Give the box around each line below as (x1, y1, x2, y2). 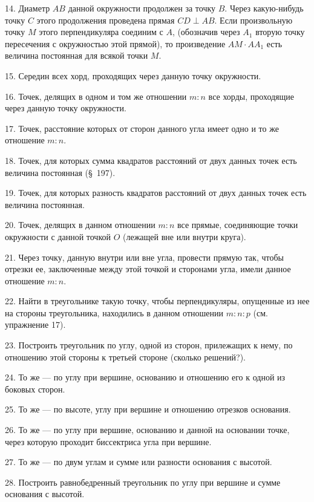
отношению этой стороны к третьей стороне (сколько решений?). (5, 350, 246, 363)
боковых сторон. (5, 382, 65, 395)
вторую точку (255, 25, 305, 38)
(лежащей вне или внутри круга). (123, 230, 246, 243)
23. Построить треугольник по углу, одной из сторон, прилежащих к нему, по (5, 339, 293, 351)
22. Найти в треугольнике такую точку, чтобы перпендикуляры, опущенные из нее (5, 295, 310, 307)
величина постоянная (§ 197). (5, 166, 116, 178)
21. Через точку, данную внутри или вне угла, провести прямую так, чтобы (5, 250, 284, 263)
